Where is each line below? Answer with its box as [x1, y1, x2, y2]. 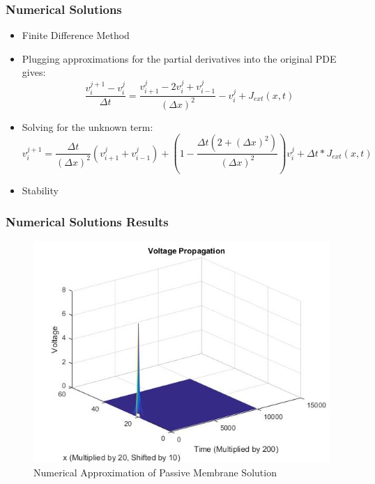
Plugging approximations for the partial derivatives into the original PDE [22, 51, 337, 65]
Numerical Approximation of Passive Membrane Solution [33, 465, 277, 479]
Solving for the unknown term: [22, 119, 153, 134]
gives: [22, 65, 46, 79]
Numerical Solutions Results [6, 212, 169, 230]
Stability [22, 183, 59, 198]
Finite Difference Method [22, 28, 130, 42]
